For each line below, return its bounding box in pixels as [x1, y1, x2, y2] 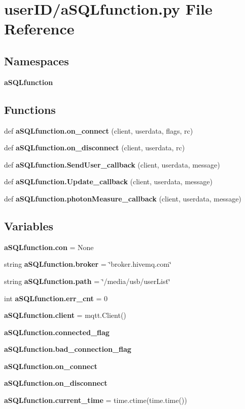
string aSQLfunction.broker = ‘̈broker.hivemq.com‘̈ [4, 259, 171, 269]
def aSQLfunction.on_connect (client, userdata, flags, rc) [4, 125, 193, 136]
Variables [4, 218, 54, 233]
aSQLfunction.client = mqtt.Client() [4, 310, 126, 320]
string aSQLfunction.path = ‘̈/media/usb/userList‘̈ [4, 275, 170, 286]
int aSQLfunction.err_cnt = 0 [4, 293, 108, 303]
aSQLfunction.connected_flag [4, 326, 110, 337]
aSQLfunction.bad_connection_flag [4, 344, 131, 354]
